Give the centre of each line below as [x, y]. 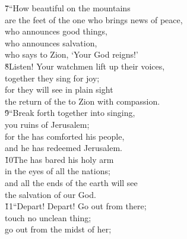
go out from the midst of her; [58, 229]
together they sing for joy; [52, 78]
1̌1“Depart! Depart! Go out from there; [76, 206]
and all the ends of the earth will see [71, 182]
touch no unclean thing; [48, 217]
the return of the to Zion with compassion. [83, 101]
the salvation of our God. [50, 194]
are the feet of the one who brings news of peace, [94, 19]
